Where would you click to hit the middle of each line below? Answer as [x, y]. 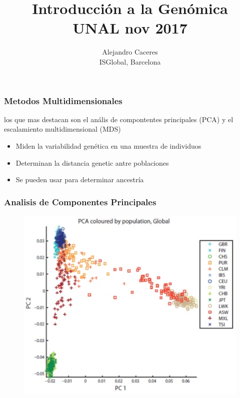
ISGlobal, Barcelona [130, 61]
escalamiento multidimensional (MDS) [62, 129]
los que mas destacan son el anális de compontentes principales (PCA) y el [119, 119]
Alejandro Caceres [130, 52]
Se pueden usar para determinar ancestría [80, 179]
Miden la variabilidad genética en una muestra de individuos [108, 145]
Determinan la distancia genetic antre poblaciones [92, 162]
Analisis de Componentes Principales [80, 202]
